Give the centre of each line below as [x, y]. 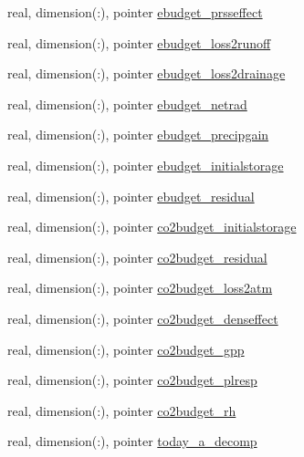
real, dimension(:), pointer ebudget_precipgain [138, 135]
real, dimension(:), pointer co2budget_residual [137, 257]
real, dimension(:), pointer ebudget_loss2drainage [147, 73]
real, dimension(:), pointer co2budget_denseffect [143, 318]
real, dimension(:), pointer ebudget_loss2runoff [139, 42]
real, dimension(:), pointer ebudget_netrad [127, 104]
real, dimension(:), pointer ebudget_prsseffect [135, 12]
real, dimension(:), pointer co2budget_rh [122, 410]
